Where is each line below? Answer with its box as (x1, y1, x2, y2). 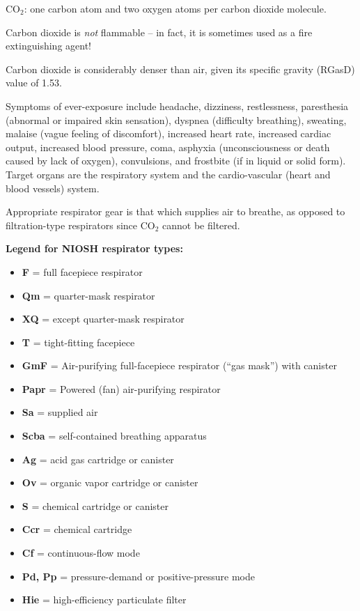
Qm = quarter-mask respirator (22, 288, 155, 302)
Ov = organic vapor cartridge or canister (22, 475, 198, 490)
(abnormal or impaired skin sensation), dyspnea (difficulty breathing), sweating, (6, 112, 347, 127)
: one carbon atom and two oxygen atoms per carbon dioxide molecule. (24, 1, 327, 15)
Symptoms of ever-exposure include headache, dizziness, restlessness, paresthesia (6, 98, 349, 113)
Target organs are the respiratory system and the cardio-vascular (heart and (6, 167, 331, 181)
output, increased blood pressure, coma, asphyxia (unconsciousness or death (6, 139, 330, 154)
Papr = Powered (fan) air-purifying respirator (22, 381, 221, 396)
